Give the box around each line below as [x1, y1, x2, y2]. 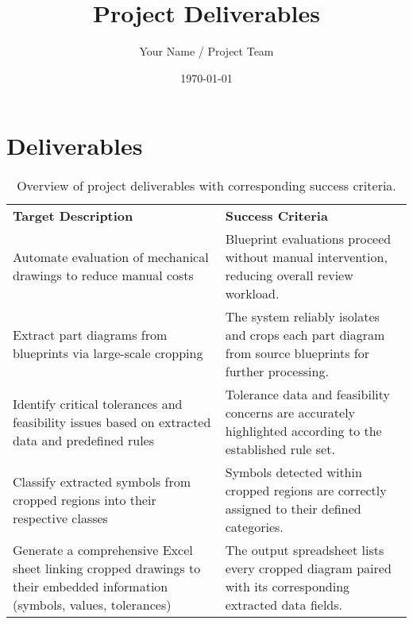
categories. [225, 518, 284, 537]
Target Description [13, 206, 133, 225]
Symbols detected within [225, 463, 362, 482]
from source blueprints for [225, 344, 370, 363]
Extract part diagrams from [13, 325, 168, 345]
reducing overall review [225, 266, 353, 285]
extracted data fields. [225, 595, 342, 614]
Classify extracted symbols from [13, 472, 191, 491]
